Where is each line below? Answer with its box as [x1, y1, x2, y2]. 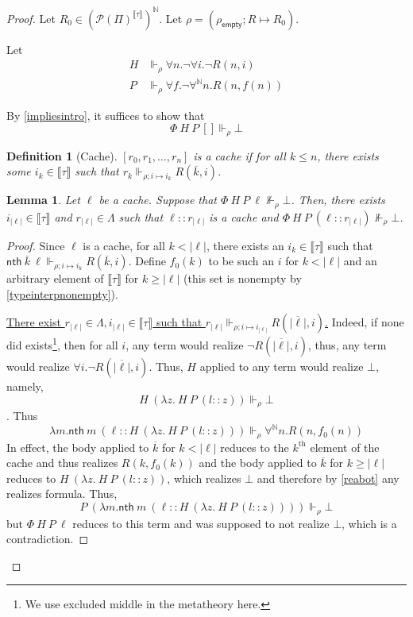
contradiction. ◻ [6, 530, 89, 547]
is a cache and [209, 208, 279, 225]
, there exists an [206, 237, 284, 253]
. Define [128, 253, 166, 269]
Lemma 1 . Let [6, 191, 80, 208]
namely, [6, 378, 44, 395]
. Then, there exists [291, 191, 385, 208]
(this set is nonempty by [183, 270, 302, 287]
